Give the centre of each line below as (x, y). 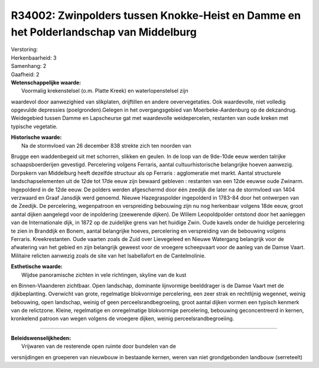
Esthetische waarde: (37, 266)
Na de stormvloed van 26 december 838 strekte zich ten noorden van (106, 145)
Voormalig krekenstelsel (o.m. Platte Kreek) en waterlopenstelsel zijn (105, 91)
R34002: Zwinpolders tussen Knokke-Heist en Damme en (156, 15)
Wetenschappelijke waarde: (46, 82)
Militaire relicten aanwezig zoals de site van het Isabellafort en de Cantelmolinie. (108, 255)
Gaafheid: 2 (25, 74)
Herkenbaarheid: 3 (34, 58)
